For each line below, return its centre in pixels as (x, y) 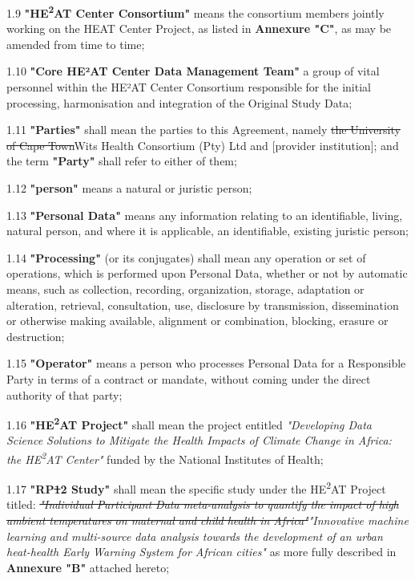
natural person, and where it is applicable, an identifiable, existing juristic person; (207, 231)
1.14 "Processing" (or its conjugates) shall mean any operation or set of (186, 257)
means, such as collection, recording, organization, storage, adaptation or (185, 288)
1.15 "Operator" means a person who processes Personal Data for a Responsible (206, 363)
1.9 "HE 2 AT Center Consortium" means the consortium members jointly (195, 12)
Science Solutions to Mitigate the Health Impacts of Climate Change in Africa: (199, 440)
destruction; (36, 336)
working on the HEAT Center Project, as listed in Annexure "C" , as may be (199, 28)
